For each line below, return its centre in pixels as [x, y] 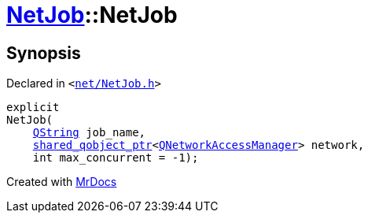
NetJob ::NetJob [92, 15]
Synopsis [44, 53]
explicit [33, 108]
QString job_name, [89, 133]
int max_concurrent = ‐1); [116, 158]
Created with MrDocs [62, 182]
